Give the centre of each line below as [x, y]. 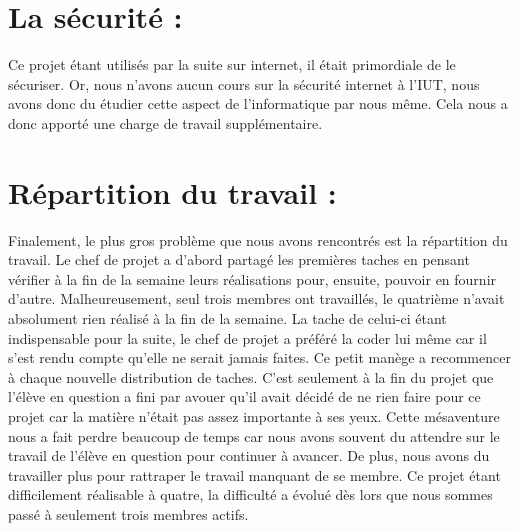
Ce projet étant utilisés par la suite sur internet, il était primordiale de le [232, 64]
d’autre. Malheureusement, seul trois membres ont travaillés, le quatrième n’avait [256, 298]
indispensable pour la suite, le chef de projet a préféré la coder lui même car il [247, 337]
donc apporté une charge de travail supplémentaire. [165, 122]
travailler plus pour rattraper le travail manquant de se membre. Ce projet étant [254, 474]
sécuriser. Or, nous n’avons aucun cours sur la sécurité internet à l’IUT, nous [244, 83]
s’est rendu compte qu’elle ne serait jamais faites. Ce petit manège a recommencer [259, 357]
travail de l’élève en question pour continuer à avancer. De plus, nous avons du [249, 455]
